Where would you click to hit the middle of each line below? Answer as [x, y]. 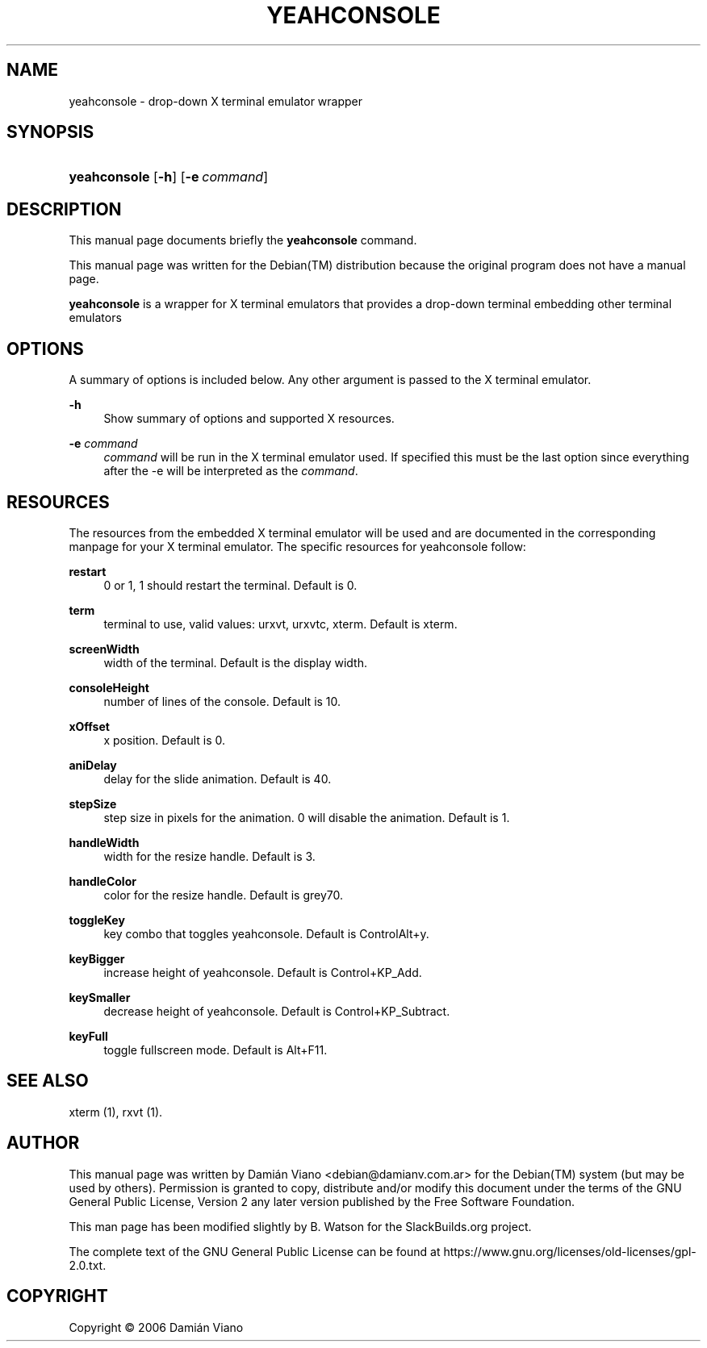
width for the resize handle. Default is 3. [209, 856]
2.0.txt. [88, 1265]
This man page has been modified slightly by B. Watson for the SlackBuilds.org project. [300, 1226]
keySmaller [100, 997]
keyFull [88, 1036]
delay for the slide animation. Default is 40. [218, 778]
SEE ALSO [48, 1081]
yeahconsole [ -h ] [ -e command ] [168, 177]
